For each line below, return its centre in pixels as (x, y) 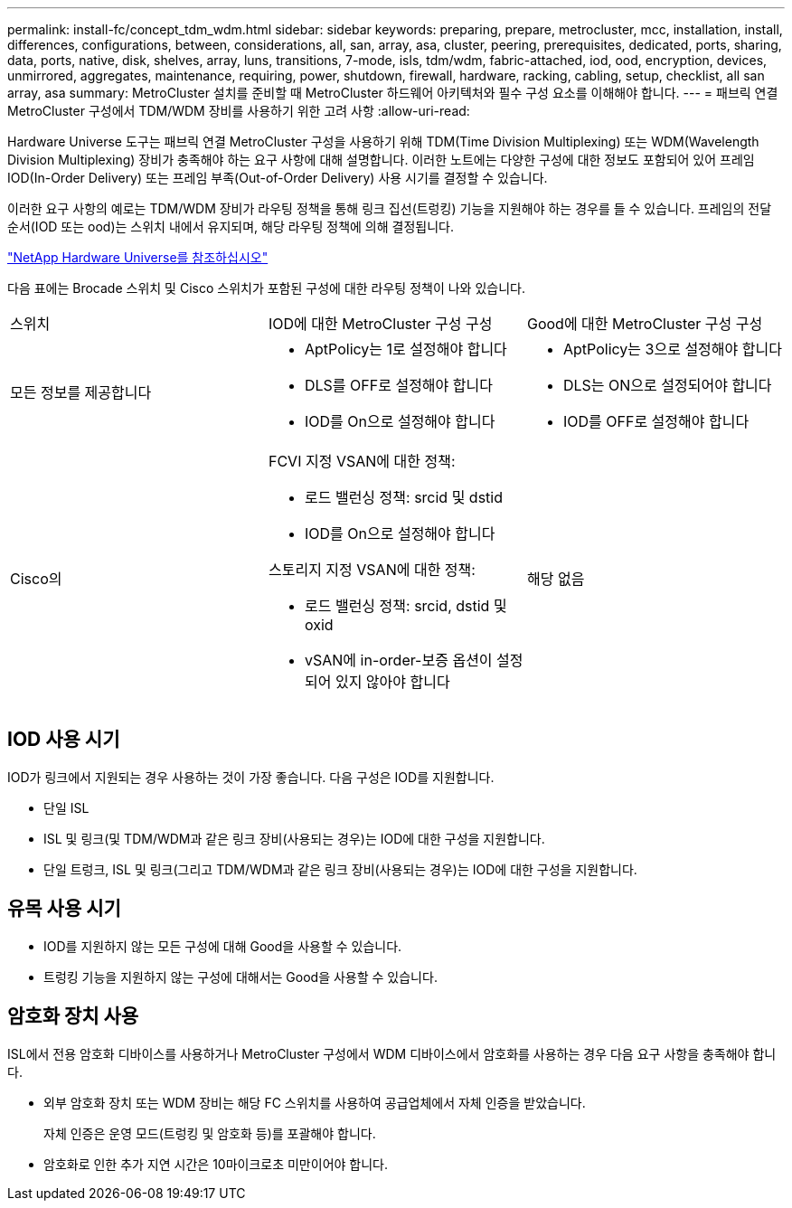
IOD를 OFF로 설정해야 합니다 (656, 421)
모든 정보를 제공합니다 (81, 392)
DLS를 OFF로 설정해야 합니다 (398, 385)
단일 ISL (66, 807)
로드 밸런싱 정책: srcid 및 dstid (404, 497)
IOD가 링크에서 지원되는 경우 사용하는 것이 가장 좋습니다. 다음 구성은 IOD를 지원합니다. (251, 777)
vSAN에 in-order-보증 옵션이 (398, 660)
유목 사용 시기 (64, 909)
